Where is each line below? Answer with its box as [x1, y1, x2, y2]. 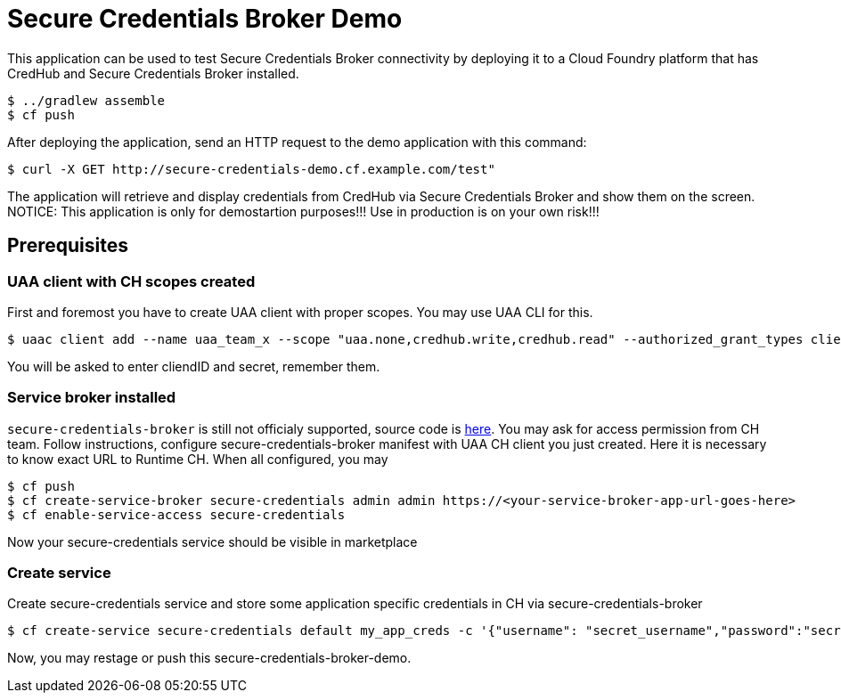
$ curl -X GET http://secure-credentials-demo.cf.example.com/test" [7, 161, 495, 176]
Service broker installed [7, 388, 176, 407]
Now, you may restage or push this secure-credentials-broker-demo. [7, 650, 412, 666]
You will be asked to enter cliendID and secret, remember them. [7, 358, 380, 374]
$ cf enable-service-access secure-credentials [7, 507, 346, 522]
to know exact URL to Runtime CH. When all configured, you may [7, 451, 388, 467]
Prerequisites [7, 234, 128, 257]
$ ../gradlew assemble [7, 93, 166, 108]
